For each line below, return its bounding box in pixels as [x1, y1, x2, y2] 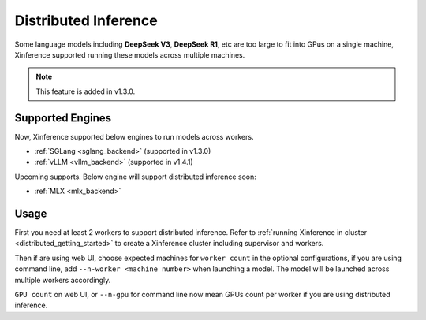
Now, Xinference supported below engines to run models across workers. [14, 132, 254, 141]
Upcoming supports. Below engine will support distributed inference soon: [14, 172, 256, 181]
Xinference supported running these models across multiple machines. [14, 50, 245, 59]
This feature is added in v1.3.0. [35, 87, 136, 96]
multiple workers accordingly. [14, 275, 111, 285]
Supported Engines [14, 111, 112, 125]
